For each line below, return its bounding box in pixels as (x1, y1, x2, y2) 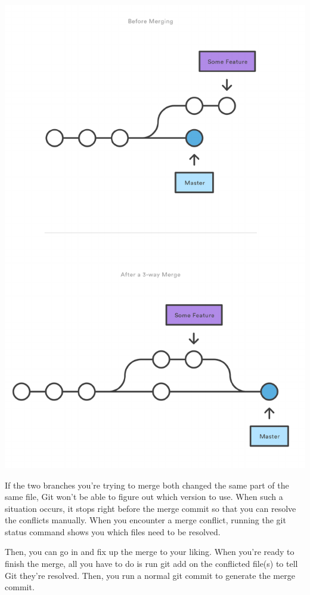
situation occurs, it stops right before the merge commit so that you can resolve (5, 502, 296, 514)
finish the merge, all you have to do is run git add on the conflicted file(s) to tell (5, 557, 298, 570)
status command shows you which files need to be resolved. (5, 525, 221, 538)
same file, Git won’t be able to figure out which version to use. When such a (5, 490, 283, 503)
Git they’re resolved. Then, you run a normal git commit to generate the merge (5, 569, 295, 581)
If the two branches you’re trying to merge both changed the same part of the (5, 478, 289, 491)
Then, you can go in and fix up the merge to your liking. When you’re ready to (5, 545, 294, 558)
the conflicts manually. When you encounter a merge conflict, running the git (5, 514, 286, 526)
